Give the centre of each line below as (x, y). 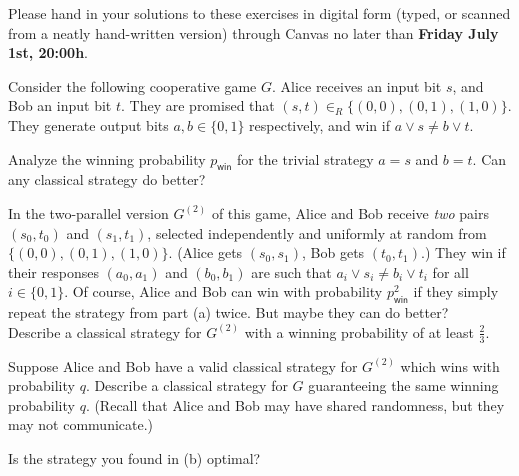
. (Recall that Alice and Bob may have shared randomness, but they (295, 404)
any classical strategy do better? (107, 179)
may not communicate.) (81, 424)
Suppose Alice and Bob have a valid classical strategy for (183, 365)
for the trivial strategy (305, 158)
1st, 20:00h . (48, 52)
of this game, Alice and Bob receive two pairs (350, 212)
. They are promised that (198, 105)
